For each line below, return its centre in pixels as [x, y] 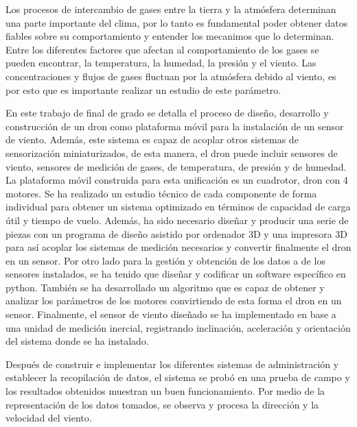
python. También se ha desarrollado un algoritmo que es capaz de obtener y [165, 287]
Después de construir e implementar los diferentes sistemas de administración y [172, 364]
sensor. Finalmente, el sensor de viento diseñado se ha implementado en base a [171, 314]
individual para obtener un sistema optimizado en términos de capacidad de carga [178, 207]
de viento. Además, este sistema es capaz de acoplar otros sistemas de [152, 139]
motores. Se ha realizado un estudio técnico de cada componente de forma [161, 193]
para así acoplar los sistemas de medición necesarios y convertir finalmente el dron [178, 247]
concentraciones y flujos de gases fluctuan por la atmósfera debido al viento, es [171, 76]
